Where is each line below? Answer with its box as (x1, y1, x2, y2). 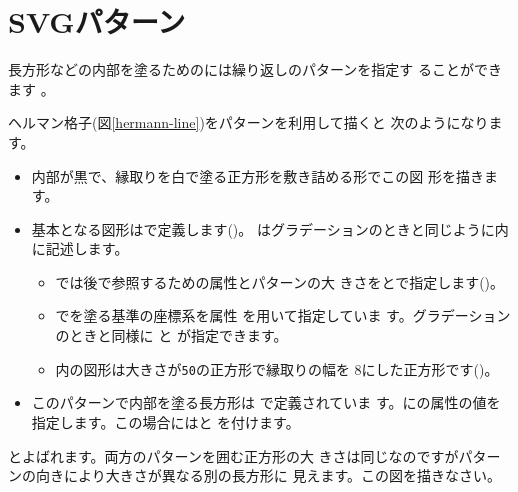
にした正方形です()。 (361, 358, 499, 379)
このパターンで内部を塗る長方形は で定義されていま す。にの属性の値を (31, 392, 501, 413)
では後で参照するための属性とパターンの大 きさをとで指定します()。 (55, 271, 505, 292)
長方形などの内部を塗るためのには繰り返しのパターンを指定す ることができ (8, 59, 502, 80)
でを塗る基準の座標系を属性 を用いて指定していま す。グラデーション (55, 305, 511, 326)
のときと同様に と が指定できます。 (55, 325, 288, 346)
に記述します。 (31, 238, 129, 259)
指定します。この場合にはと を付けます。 (31, 411, 300, 432)
